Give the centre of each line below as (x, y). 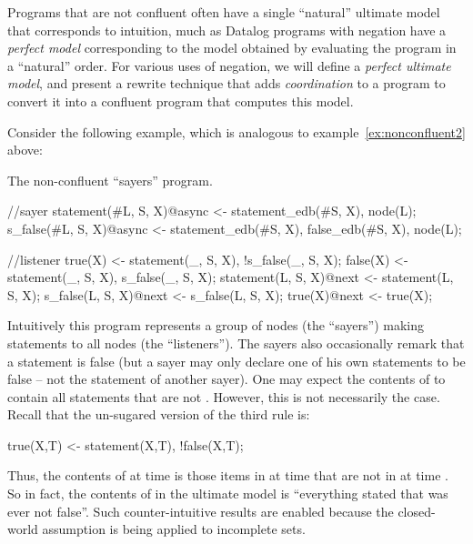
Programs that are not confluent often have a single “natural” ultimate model (224, 12)
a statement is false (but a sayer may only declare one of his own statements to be (236, 361)
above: (25, 150)
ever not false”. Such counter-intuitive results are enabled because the (201, 511)
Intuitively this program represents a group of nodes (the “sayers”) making (216, 325)
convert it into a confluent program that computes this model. (181, 101)
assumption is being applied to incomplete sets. (174, 529)
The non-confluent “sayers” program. (110, 180)
